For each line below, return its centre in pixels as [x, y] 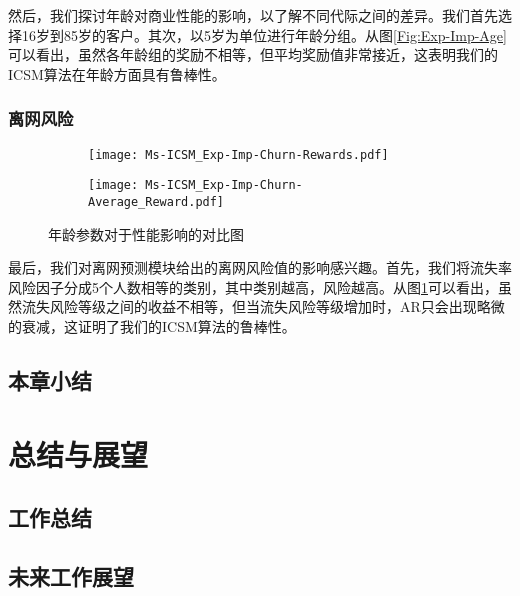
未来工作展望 [71, 575]
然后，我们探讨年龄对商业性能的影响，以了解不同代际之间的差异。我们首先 [253, 15]
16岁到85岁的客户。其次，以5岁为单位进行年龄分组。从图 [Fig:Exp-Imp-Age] [264, 34]
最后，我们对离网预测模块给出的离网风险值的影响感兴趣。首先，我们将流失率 [260, 267]
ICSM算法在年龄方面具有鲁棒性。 [117, 73]
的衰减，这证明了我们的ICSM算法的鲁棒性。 [152, 325]
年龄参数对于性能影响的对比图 [146, 233]
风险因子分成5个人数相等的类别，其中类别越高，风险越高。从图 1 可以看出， [253, 286]
